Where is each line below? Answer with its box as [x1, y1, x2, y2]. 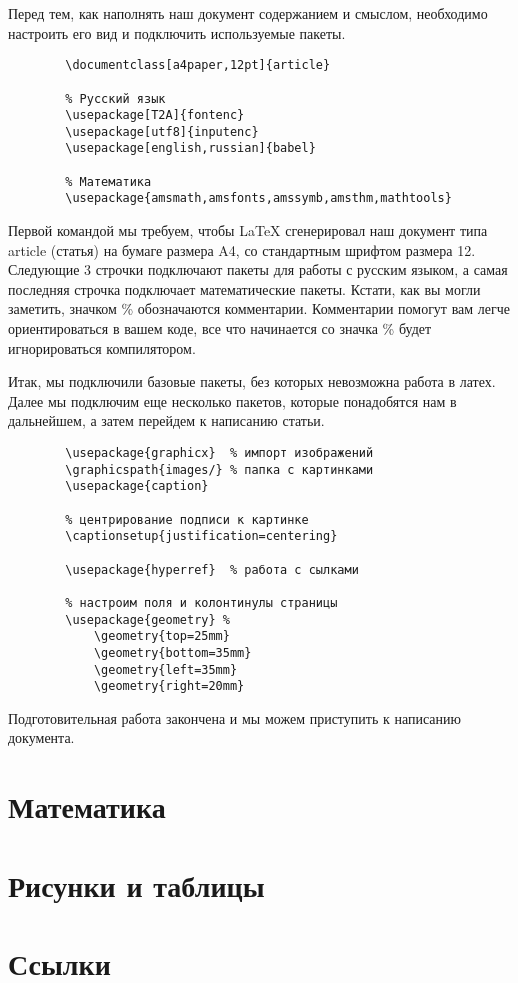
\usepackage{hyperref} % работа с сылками [65, 562, 359, 577]
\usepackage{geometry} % [65, 612, 230, 627]
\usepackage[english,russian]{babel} [65, 141, 316, 156]
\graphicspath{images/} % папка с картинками [65, 462, 374, 477]
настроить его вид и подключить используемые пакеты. [8, 22, 346, 43]
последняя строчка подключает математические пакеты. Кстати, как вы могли [8, 278, 481, 299]
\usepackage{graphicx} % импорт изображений [65, 446, 374, 461]
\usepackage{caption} [65, 479, 209, 494]
